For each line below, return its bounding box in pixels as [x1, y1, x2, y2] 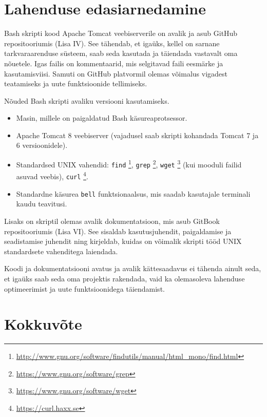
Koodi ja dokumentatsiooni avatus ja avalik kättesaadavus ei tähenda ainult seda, [4, 263, 261, 274]
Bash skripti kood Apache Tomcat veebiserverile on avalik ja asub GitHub [4, 28, 238, 39]
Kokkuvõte [4, 313, 82, 334]
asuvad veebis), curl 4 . [16, 169, 88, 182]
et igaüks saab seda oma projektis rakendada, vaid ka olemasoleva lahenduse [4, 273, 245, 283]
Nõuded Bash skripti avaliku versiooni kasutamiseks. [4, 95, 169, 106]
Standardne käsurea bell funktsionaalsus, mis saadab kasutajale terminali [16, 188, 251, 199]
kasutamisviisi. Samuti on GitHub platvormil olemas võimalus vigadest [4, 68, 228, 79]
